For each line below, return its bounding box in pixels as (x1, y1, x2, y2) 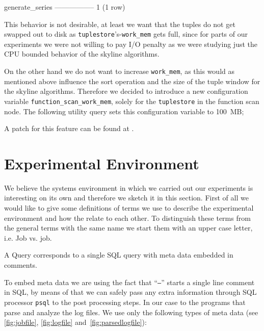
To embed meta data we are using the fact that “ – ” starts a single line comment (4, 276, 255, 287)
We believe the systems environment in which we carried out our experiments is (4, 182, 253, 193)
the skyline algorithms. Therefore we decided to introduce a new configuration (4, 86, 248, 96)
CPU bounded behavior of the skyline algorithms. (4, 48, 160, 59)
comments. (4, 260, 38, 270)
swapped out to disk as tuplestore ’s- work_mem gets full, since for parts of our (4, 29, 248, 39)
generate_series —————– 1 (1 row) (4, 2, 125, 12)
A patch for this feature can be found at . (4, 123, 134, 134)
